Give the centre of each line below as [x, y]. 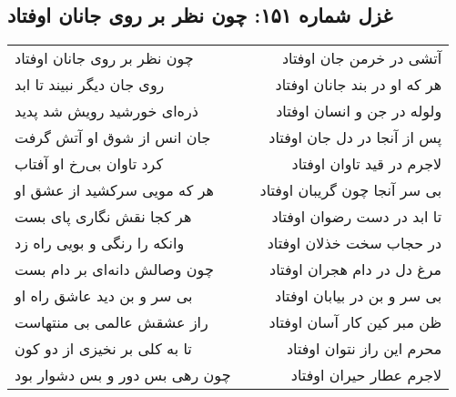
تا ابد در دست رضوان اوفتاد [357, 217]
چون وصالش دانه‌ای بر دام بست [114, 270]
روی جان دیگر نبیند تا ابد [90, 85]
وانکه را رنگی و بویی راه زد [100, 243]
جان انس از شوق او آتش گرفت [113, 137]
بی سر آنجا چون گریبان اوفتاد [351, 190]
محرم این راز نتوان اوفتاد [364, 349]
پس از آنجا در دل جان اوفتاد [355, 137]
